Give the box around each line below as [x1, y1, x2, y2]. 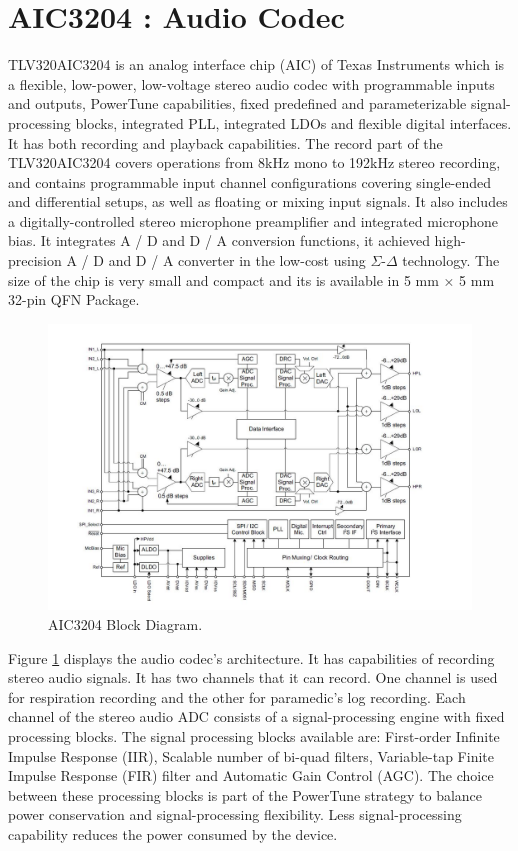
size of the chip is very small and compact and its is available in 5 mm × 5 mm [8, 269, 495, 290]
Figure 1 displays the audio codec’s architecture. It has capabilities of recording [8, 647, 495, 668]
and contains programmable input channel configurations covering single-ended [8, 171, 492, 192]
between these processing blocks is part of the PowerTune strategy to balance [8, 784, 483, 805]
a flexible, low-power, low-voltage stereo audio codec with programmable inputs [8, 73, 495, 94]
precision [8, 250, 62, 271]
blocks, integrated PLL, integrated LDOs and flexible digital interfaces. [75, 112, 512, 133]
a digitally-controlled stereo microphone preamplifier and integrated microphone [8, 210, 498, 231]
